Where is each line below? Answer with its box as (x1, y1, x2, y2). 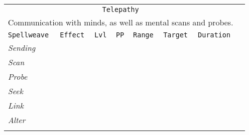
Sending (8, 42, 35, 53)
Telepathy (102, 5, 139, 13)
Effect (60, 31, 85, 39)
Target (163, 31, 188, 39)
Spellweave (8, 31, 49, 39)
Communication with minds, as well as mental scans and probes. (8, 16, 234, 28)
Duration (198, 31, 231, 39)
